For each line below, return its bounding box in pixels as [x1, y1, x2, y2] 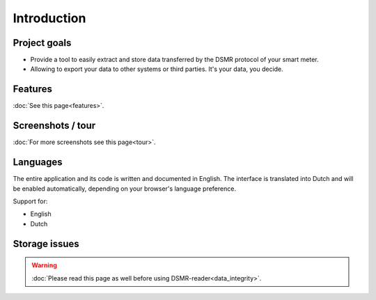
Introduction [13, 10, 86, 26]
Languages [13, 157, 63, 168]
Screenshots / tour [13, 120, 96, 132]
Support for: [13, 197, 48, 205]
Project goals [13, 37, 72, 49]
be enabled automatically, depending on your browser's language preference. [13, 184, 237, 193]
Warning [31, 261, 57, 269]
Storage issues [13, 237, 79, 250]
